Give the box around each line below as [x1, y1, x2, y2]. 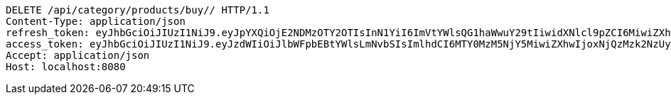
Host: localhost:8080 [6, 61, 126, 72]
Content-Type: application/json [6, 16, 186, 27]
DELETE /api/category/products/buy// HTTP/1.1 [6, 4, 269, 16]
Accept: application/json [6, 50, 150, 61]
